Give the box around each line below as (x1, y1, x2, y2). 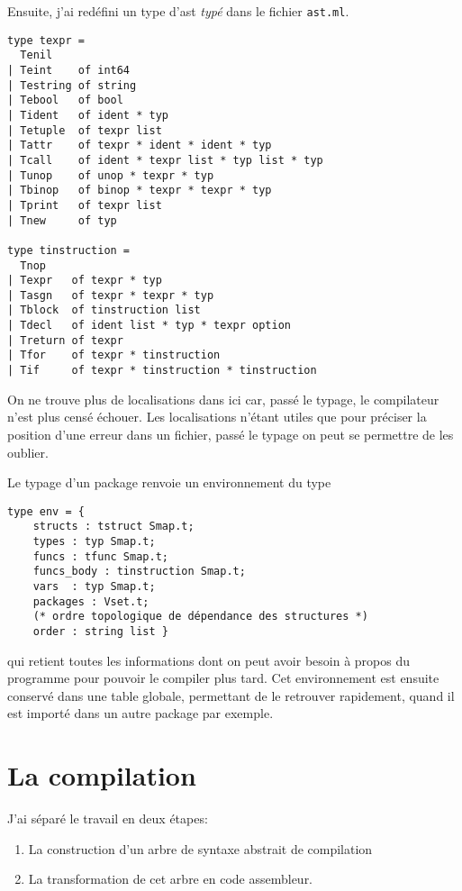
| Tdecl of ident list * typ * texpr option (7, 319, 291, 332)
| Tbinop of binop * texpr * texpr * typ (7, 184, 272, 197)
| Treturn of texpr (7, 333, 123, 347)
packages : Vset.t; (32, 595, 149, 608)
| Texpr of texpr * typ (7, 274, 162, 287)
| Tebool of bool (7, 94, 123, 107)
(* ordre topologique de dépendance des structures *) (32, 610, 368, 623)
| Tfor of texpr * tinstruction (7, 349, 221, 362)
